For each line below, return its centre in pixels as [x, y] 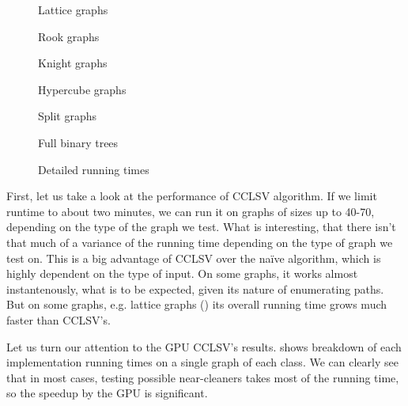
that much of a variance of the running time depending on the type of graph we [200, 242]
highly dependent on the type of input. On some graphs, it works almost [182, 273]
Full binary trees [78, 142]
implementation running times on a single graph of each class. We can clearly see [202, 362]
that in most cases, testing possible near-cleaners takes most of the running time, [203, 377]
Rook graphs [69, 36]
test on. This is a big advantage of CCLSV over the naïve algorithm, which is [194, 258]
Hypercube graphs [82, 89]
